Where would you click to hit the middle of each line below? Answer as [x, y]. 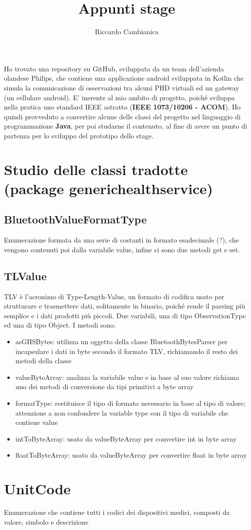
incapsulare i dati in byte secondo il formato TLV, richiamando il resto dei [126, 351]
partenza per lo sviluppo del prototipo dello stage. [79, 135]
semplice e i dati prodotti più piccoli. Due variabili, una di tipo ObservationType [125, 315]
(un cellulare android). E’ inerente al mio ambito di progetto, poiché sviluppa [119, 97]
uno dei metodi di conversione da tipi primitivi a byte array [105, 386]
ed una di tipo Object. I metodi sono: [60, 325]
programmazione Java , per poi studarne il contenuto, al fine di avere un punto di [125, 126]
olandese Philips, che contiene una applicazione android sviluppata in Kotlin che [124, 78]
